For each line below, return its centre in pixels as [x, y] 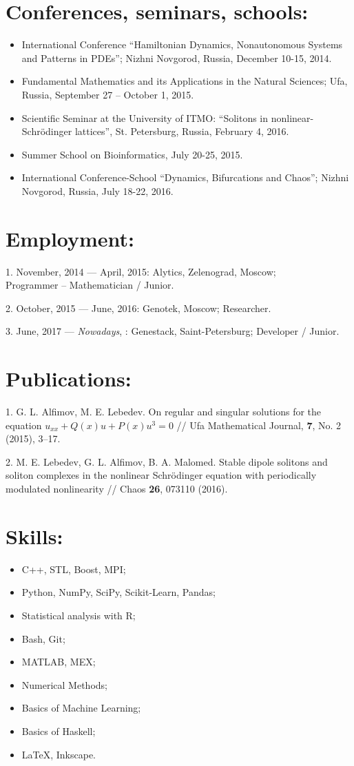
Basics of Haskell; [59, 731]
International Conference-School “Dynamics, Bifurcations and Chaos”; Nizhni [185, 177]
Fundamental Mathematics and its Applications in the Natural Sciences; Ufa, [185, 81]
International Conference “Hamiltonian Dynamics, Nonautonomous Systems [182, 44]
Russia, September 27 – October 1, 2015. [108, 94]
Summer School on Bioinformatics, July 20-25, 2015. [132, 154]
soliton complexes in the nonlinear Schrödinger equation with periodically [161, 475]
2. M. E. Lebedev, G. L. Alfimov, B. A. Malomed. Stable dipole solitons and [167, 461]
